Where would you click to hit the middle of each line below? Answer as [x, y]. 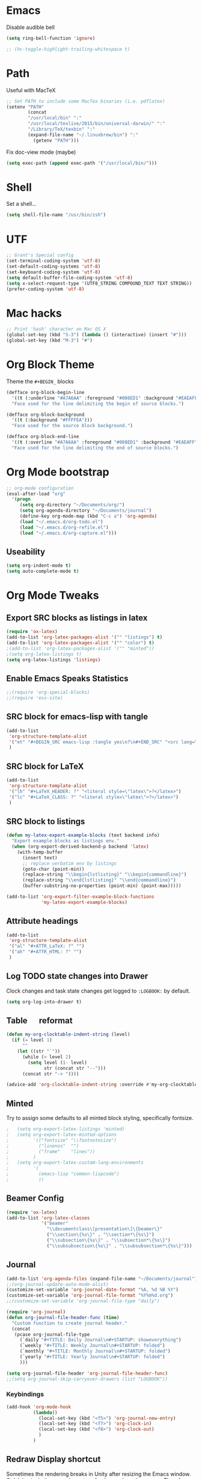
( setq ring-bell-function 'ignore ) [51, 38]
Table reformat [40, 1021]
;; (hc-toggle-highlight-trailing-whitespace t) [68, 49]
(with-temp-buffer [40, 852]
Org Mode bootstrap [58, 472]
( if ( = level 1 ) [32, 1040]
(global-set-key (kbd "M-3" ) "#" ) [50, 341]
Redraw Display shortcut [54, 1459]
